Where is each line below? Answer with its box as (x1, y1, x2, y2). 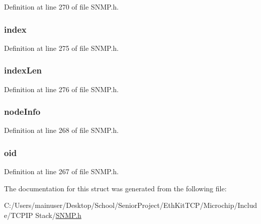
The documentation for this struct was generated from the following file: (4, 183, 227, 193)
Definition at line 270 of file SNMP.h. (4, 2, 119, 12)
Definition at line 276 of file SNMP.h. (4, 84, 119, 94)
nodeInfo (4, 105, 41, 118)
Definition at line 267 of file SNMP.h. (4, 166, 119, 177)
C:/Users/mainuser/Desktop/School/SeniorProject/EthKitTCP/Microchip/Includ (4, 200, 257, 210)
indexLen (4, 64, 42, 77)
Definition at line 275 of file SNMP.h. (4, 42, 119, 53)
